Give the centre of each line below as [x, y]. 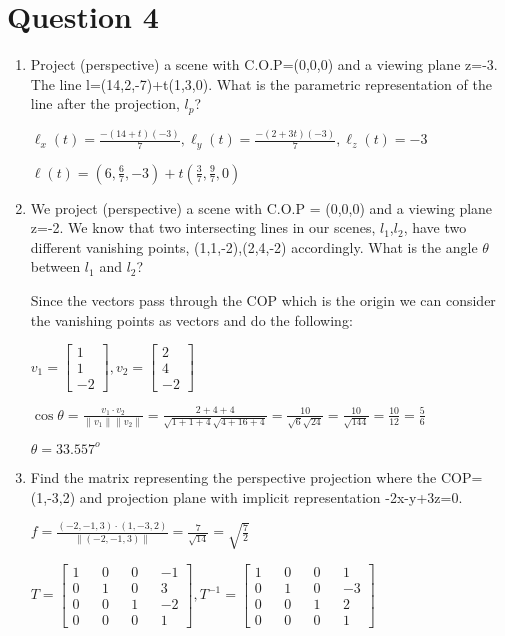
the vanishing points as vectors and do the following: [191, 319]
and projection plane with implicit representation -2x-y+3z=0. [271, 496]
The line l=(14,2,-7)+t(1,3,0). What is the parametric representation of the [261, 83]
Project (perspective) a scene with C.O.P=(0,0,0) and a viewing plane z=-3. [264, 64]
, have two [435, 227]
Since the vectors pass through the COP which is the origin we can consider [263, 299]
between [55, 266]
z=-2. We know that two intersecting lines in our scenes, [203, 227]
